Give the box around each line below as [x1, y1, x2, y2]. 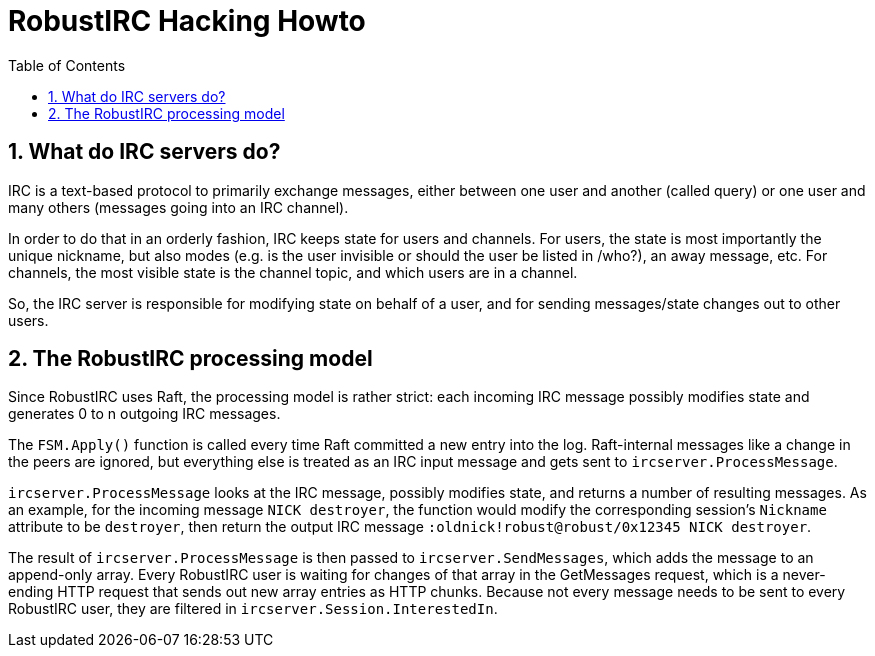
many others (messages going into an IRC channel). [8, 198, 349, 216]
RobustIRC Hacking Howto [8, 4, 366, 38]
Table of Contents [8, 56, 126, 74]
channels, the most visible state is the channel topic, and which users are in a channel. [8, 263, 578, 281]
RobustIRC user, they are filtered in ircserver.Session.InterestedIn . [8, 600, 498, 618]
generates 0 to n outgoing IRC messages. [8, 405, 281, 423]
